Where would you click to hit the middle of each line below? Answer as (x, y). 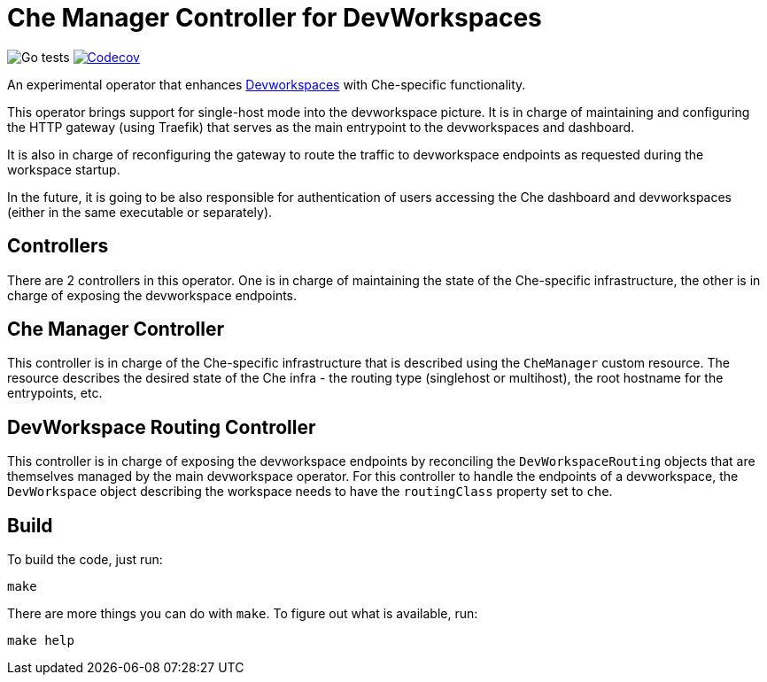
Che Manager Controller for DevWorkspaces (275, 18)
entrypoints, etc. (55, 393)
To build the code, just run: (85, 560)
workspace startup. (64, 169)
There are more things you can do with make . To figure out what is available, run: (243, 614)
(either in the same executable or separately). (140, 212)
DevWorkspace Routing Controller (162, 427)
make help (41, 641)
